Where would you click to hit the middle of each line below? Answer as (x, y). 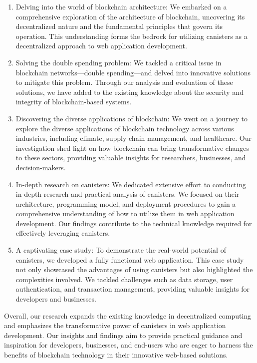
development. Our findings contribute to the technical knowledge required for (134, 223)
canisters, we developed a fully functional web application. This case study (130, 259)
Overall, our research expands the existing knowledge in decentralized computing (128, 315)
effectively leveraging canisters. (63, 233)
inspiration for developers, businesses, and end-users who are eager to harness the (128, 345)
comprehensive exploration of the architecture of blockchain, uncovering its (130, 16)
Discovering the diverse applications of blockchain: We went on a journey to (131, 118)
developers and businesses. (56, 299)
